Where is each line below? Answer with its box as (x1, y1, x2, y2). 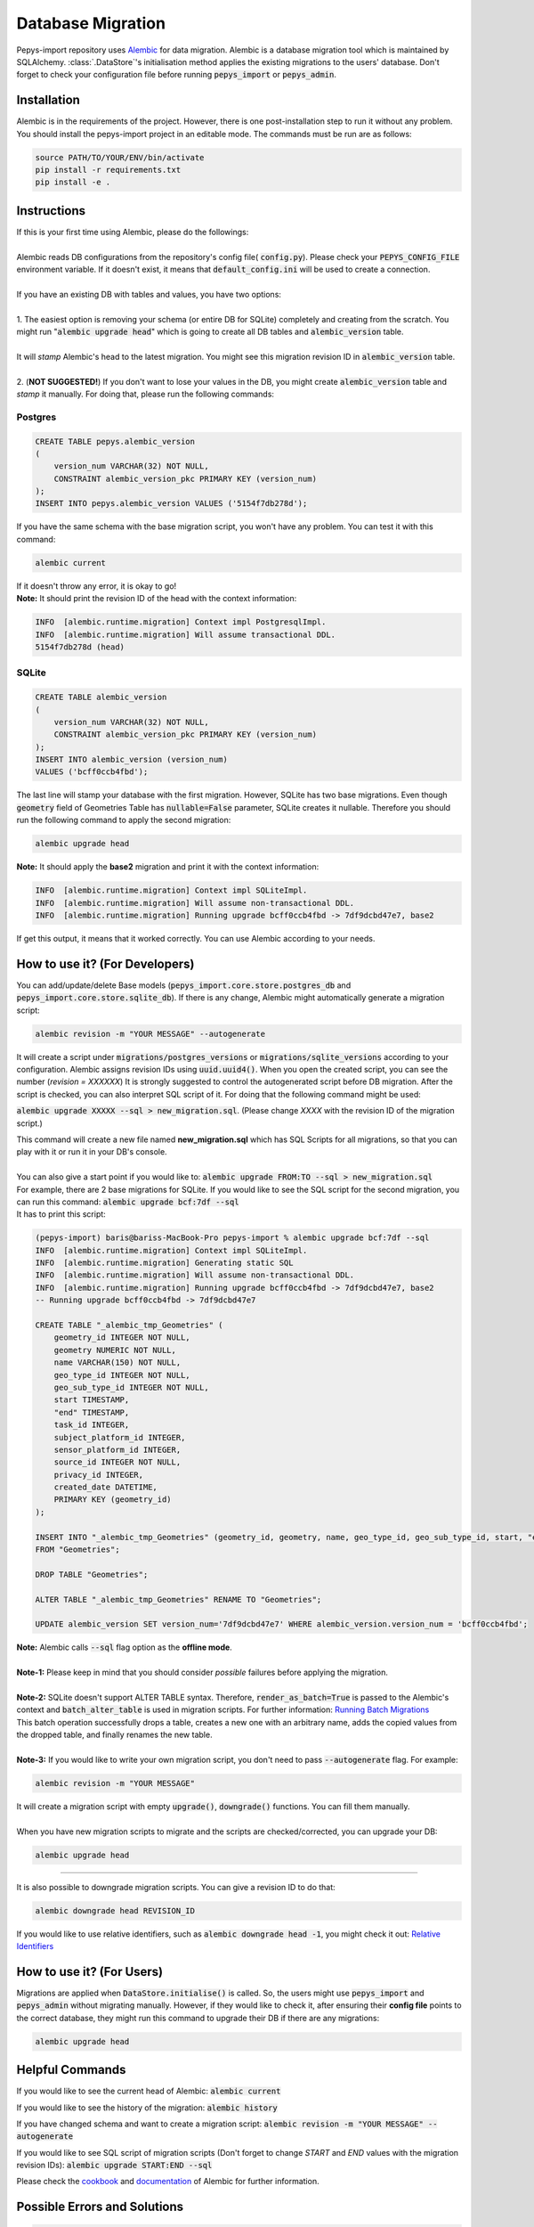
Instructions (16, 203, 86, 218)
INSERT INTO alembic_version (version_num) (35, 755, 229, 765)
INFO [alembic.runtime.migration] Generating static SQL (35, 1258, 294, 1268)
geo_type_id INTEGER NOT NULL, (53, 1370, 190, 1380)
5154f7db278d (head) (35, 641, 125, 652)
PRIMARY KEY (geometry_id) (53, 1495, 173, 1505)
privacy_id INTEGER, (53, 1470, 144, 1480)
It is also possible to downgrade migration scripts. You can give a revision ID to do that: (16, 1881, 336, 1892)
